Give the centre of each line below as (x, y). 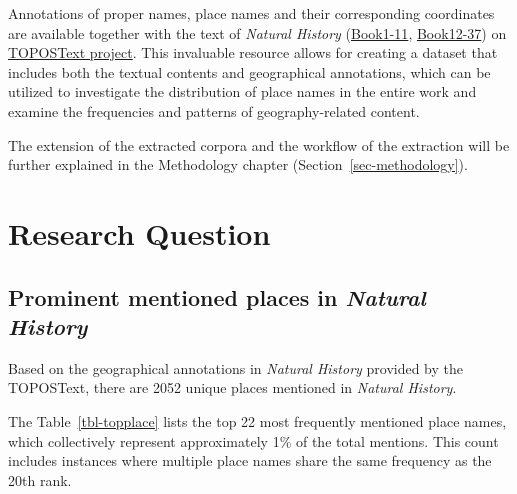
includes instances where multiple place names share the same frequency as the (250, 460)
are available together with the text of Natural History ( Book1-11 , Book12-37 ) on (257, 32)
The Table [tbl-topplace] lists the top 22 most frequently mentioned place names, (257, 420)
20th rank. (40, 479)
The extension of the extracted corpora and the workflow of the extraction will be (259, 144)
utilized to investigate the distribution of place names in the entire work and (242, 91)
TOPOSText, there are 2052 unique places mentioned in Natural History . (232, 387)
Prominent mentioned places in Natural (217, 296)
